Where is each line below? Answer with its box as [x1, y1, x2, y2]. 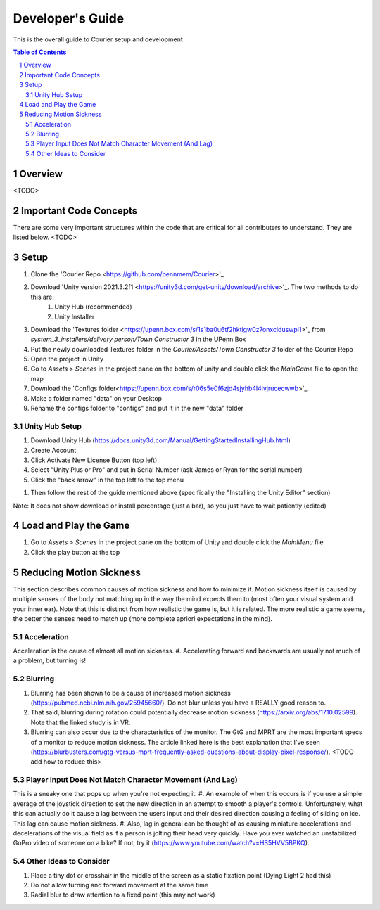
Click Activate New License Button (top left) [30, 456, 158, 464]
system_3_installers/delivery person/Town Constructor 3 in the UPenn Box [30, 335, 246, 344]
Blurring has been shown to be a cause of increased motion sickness [30, 688, 232, 697]
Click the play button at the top [30, 548, 120, 556]
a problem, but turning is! [13, 656, 87, 665]
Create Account [30, 446, 77, 454]
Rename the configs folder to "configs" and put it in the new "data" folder [30, 404, 244, 413]
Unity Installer [54, 312, 95, 321]
